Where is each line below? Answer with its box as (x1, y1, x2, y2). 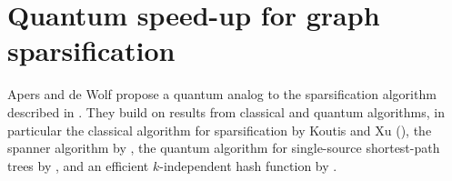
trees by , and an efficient (7, 156, 149, 175)
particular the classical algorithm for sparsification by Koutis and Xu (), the (7, 120, 432, 139)
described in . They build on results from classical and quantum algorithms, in (7, 102, 445, 121)
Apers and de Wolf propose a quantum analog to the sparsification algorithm (7, 85, 437, 104)
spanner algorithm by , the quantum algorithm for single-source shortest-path (7, 138, 440, 157)
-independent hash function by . (159, 156, 337, 175)
